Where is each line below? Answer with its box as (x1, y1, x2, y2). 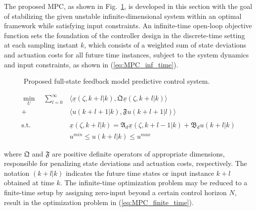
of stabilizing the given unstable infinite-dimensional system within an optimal (4, 10, 242, 21)
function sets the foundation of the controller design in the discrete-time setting (4, 30, 245, 40)
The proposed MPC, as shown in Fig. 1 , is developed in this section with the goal (4, 1, 253, 11)
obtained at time (4, 177, 54, 188)
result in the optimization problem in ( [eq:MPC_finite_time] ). (4, 197, 194, 207)
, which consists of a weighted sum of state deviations (84, 40, 247, 50)
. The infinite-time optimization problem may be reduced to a (60, 177, 248, 188)
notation (4, 167, 30, 178)
